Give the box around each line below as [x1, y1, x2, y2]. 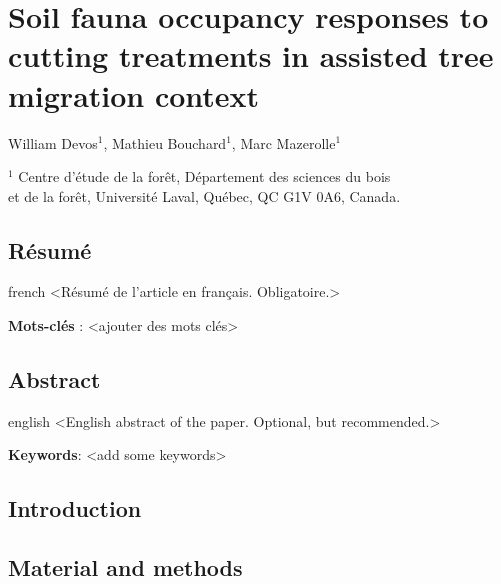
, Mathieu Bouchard [103, 132, 227, 153]
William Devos [8, 132, 98, 153]
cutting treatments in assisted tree [8, 35, 494, 76]
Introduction [8, 493, 142, 524]
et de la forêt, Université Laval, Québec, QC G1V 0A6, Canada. [8, 185, 401, 206]
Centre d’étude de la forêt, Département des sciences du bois [18, 166, 391, 187]
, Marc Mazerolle [231, 132, 336, 153]
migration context [8, 74, 260, 115]
